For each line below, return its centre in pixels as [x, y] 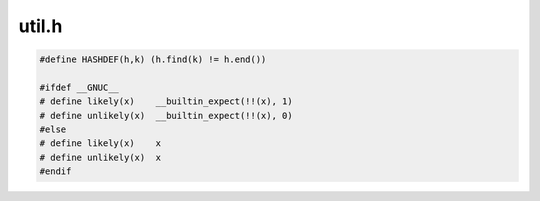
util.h [40, 26]
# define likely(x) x [100, 143]
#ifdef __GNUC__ [79, 87]
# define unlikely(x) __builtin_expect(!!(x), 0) [166, 115]
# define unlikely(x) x [100, 157]
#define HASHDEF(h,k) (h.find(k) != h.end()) [153, 59]
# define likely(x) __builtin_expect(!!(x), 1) [166, 101]
